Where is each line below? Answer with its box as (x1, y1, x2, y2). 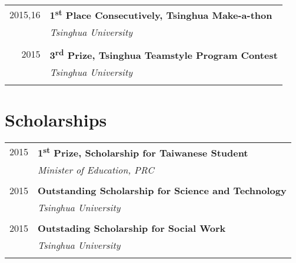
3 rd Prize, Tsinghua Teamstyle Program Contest (49, 46, 278, 62)
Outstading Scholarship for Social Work (38, 221, 226, 235)
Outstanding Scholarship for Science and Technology (38, 184, 287, 198)
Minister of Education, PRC (38, 163, 154, 177)
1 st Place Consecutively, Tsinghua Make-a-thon (49, 6, 272, 22)
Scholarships (5, 107, 107, 131)
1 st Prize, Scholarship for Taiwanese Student (38, 144, 248, 160)
